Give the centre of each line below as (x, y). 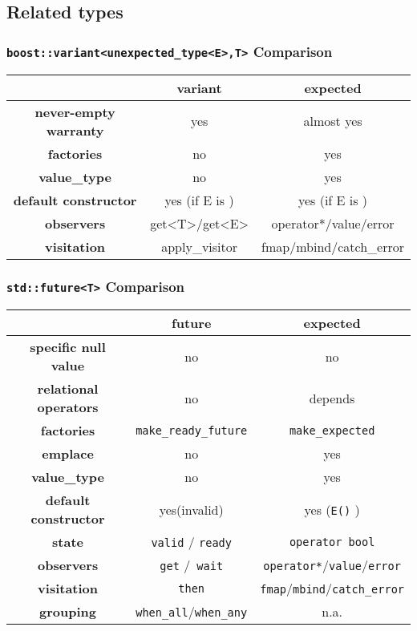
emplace (68, 454)
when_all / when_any (192, 612)
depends (332, 398)
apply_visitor (200, 246)
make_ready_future (192, 430)
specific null (68, 347)
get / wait (192, 565)
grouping (68, 612)
